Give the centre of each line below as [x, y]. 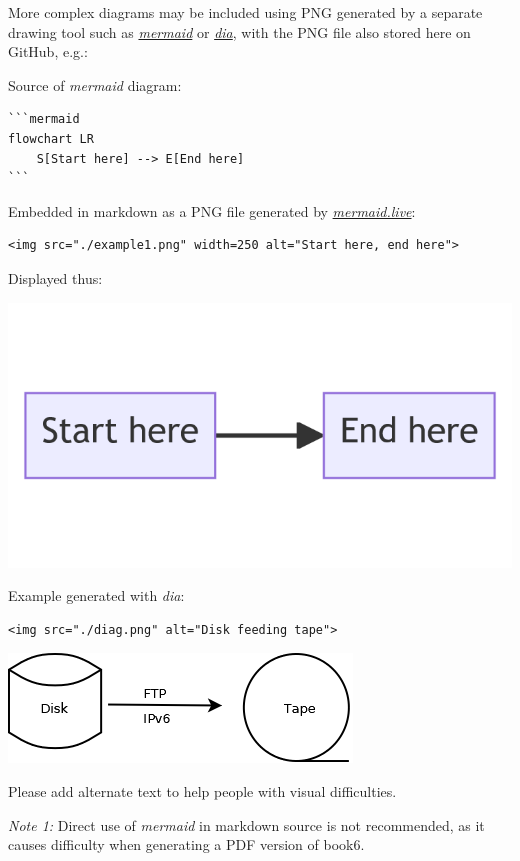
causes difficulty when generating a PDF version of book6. [186, 844]
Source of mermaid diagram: [95, 84]
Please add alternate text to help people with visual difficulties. [202, 790]
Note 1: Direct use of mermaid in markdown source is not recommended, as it [246, 824]
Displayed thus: [55, 277]
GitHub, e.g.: [48, 51]
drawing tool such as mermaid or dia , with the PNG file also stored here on [239, 31]
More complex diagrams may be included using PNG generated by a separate [245, 12]
